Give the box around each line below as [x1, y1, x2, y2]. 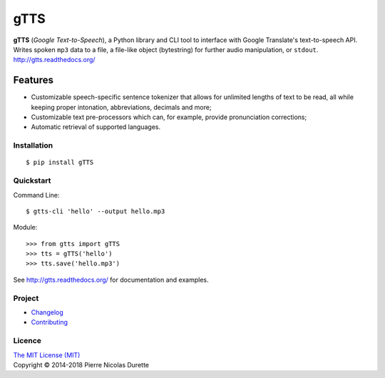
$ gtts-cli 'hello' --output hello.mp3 [26, 207, 165, 215]
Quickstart [13, 175, 51, 185]
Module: [13, 223, 38, 232]
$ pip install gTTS [26, 158, 94, 167]
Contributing [31, 318, 68, 327]
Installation [13, 141, 53, 150]
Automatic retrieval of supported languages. [31, 123, 161, 131]
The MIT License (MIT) [13, 350, 81, 359]
